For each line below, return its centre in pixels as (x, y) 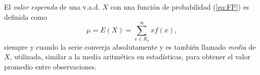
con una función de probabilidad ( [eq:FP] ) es (180, 7)
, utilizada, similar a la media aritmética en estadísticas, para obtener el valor (130, 57)
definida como (26, 16)
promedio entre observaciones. (51, 66)
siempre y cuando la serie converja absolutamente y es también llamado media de (130, 46)
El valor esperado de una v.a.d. (52, 7)
